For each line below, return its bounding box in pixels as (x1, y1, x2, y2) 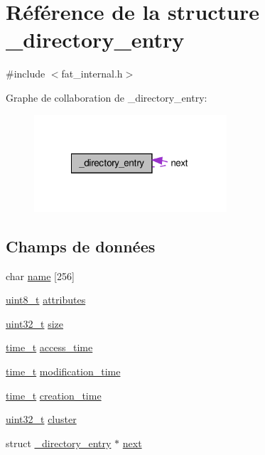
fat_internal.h (61, 66, 123, 81)
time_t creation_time (6, 387, 102, 402)
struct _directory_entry (6, 435, 112, 450)
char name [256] (6, 268, 75, 283)
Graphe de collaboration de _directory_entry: (6, 90, 207, 105)
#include (6, 66, 45, 81)
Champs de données (6, 235, 156, 257)
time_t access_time (6, 340, 93, 355)
